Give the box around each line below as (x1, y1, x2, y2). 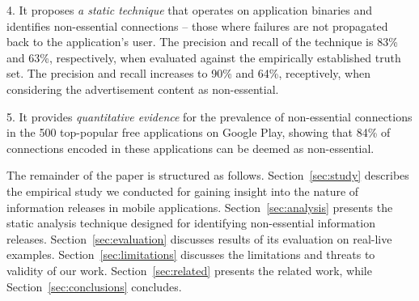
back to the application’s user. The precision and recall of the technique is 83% (6, 33, 398, 50)
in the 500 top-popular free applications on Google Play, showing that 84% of (6, 124, 391, 141)
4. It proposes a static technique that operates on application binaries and (6, 2, 373, 18)
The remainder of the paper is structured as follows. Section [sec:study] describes (6, 167, 409, 184)
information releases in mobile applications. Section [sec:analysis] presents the (6, 198, 393, 215)
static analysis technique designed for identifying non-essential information (6, 214, 375, 231)
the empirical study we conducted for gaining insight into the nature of (6, 182, 359, 199)
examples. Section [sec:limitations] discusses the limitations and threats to (6, 246, 375, 263)
